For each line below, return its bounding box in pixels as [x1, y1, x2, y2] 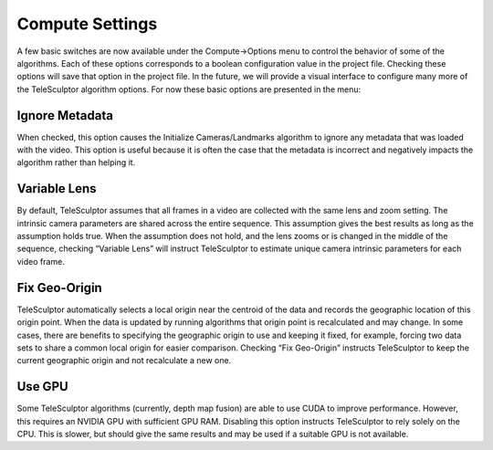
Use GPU [16, 379, 68, 394]
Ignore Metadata [16, 108, 114, 123]
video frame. [16, 256, 66, 267]
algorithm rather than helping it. [16, 157, 136, 168]
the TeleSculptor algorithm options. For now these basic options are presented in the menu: [16, 83, 362, 95]
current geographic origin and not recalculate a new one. [16, 355, 232, 366]
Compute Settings [16, 14, 158, 34]
